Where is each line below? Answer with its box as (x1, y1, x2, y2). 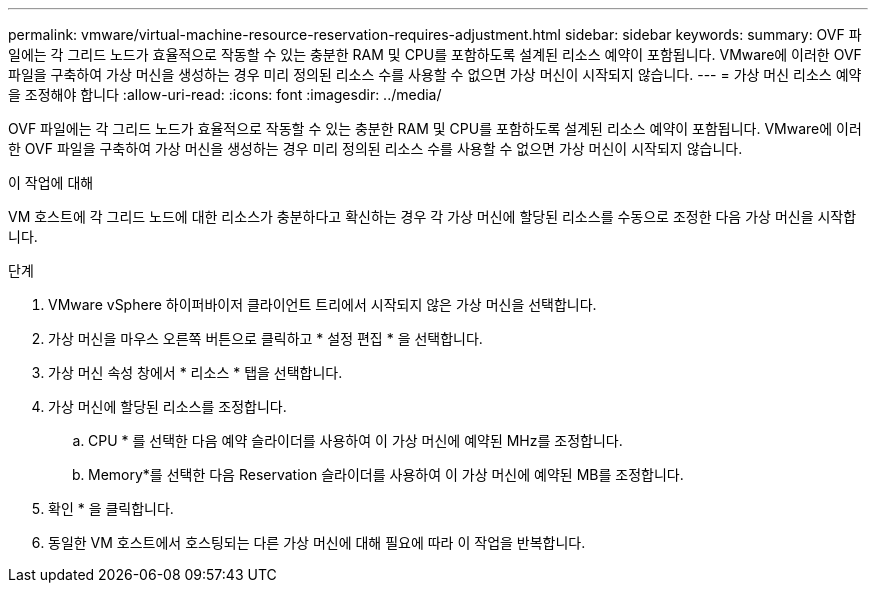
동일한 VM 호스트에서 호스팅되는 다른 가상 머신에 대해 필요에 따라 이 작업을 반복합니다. (48, 534, 586, 551)
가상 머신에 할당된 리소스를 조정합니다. (48, 398, 287, 415)
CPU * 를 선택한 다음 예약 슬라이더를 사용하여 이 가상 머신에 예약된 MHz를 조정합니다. (88, 432, 623, 449)
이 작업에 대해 (8, 174, 94, 191)
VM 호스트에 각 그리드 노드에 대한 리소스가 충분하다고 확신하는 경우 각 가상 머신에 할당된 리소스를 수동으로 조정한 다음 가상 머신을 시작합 (8, 208, 857, 225)
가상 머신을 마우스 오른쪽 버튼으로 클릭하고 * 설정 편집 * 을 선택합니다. (48, 330, 483, 347)
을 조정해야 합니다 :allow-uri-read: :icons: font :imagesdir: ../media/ (8, 86, 442, 103)
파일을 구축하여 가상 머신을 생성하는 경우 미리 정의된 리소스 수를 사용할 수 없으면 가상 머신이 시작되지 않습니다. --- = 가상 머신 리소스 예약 (8, 66, 862, 83)
